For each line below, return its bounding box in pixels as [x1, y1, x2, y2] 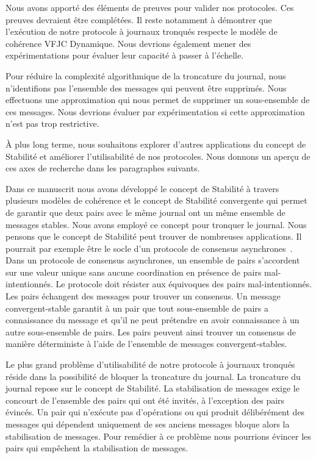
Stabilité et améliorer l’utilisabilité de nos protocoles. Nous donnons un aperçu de [5, 149, 311, 162]
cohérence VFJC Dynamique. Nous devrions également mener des [5, 37, 251, 49]
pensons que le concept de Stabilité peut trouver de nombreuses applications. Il [5, 230, 302, 243]
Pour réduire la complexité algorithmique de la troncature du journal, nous [5, 69, 286, 82]
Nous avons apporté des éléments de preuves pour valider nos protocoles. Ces [5, 1, 294, 13]
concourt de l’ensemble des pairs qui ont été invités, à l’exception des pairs [5, 393, 285, 406]
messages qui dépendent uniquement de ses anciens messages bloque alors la [5, 418, 290, 430]
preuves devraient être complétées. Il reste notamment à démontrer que [5, 13, 272, 26]
